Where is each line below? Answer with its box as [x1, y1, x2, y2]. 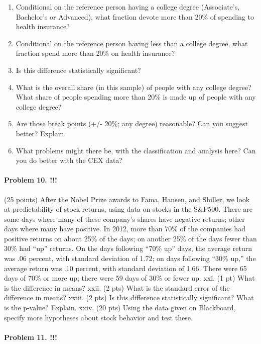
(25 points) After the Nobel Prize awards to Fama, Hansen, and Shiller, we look [4, 194, 250, 204]
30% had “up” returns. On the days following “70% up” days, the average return [4, 243, 252, 253]
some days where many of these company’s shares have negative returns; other [4, 213, 245, 224]
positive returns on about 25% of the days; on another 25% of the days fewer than [4, 233, 257, 243]
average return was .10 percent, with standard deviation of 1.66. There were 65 [4, 263, 247, 273]
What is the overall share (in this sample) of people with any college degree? [16, 81, 251, 92]
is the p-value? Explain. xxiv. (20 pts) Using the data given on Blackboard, [4, 302, 236, 313]
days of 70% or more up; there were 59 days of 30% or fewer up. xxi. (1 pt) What [4, 273, 255, 283]
